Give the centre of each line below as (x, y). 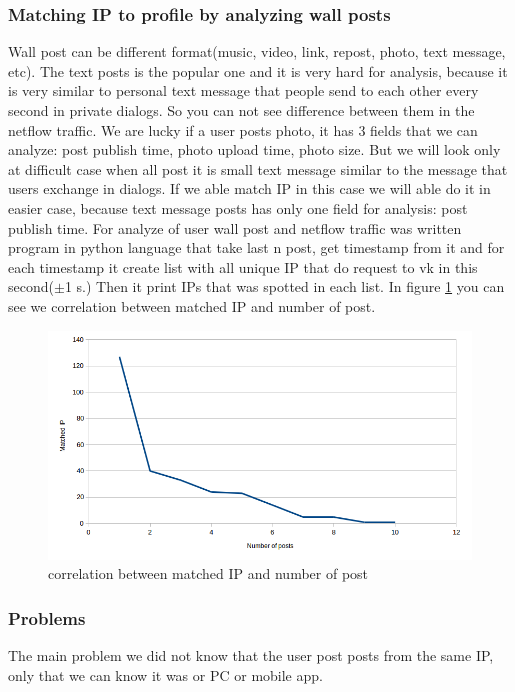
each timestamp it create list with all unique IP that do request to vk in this (243, 266)
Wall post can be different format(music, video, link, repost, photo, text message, (257, 51)
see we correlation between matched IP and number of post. (192, 305)
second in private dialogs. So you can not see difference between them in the (241, 110)
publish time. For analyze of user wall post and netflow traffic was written (235, 227)
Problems (47, 617)
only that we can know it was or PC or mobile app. (165, 674)
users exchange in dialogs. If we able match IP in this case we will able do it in (249, 188)
